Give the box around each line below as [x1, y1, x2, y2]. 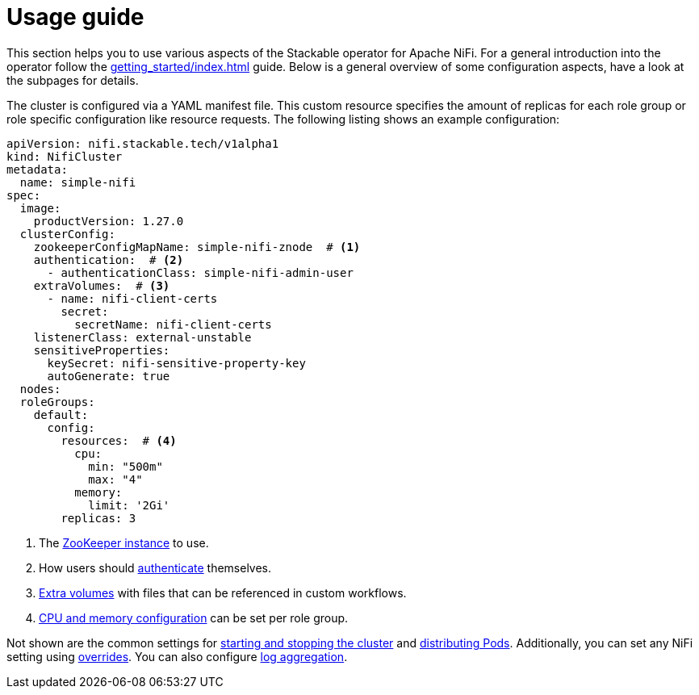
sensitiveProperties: [33, 343, 170, 357]
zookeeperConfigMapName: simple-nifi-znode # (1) [33, 240, 361, 253]
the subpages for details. [6, 73, 139, 87]
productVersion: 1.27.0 [33, 214, 184, 228]
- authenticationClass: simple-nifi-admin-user [47, 266, 354, 279]
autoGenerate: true [47, 369, 170, 383]
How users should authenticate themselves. [39, 560, 272, 575]
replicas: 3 [61, 511, 136, 525]
